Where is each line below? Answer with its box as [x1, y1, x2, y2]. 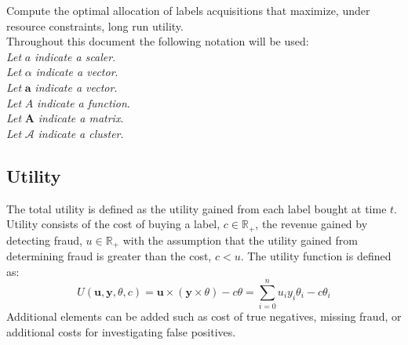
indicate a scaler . [34, 48, 116, 64]
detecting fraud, [6, 231, 82, 248]
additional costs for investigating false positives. [6, 323, 236, 340]
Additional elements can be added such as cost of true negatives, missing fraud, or [6, 308, 402, 325]
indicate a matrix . [38, 110, 124, 126]
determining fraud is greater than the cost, [6, 248, 212, 264]
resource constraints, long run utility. [6, 17, 184, 34]
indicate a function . [37, 94, 130, 111]
